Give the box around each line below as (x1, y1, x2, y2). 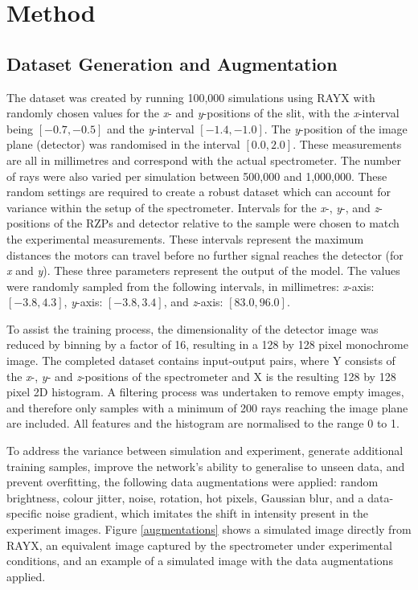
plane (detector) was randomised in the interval (6, 136, 240, 153)
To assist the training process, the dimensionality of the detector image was (6, 320, 379, 337)
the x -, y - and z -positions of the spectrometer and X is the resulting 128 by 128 (6, 367, 396, 384)
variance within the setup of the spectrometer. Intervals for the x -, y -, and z (6, 199, 379, 215)
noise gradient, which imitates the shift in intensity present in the (45, 505, 369, 522)
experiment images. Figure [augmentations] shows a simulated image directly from (6, 521, 412, 538)
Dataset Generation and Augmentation (6, 51, 338, 76)
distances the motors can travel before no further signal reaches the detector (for (6, 246, 404, 263)
